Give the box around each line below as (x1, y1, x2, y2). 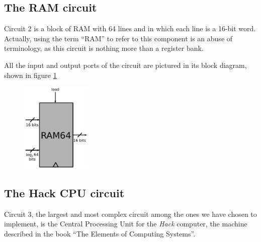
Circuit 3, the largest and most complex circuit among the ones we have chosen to (4, 208, 257, 219)
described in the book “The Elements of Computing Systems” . (4, 228, 196, 238)
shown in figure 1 (4, 69, 57, 80)
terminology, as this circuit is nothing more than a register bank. (4, 43, 204, 53)
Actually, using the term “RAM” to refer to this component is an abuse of (4, 33, 233, 43)
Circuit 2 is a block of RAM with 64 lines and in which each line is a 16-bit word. (4, 23, 256, 34)
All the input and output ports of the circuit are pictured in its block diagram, (4, 59, 247, 70)
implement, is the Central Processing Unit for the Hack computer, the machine (4, 218, 247, 229)
